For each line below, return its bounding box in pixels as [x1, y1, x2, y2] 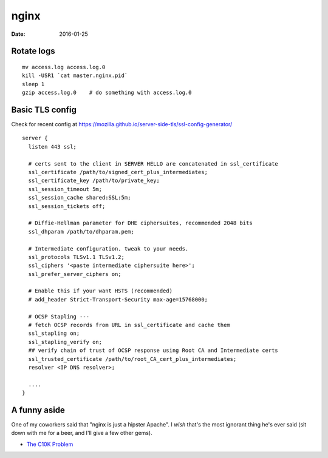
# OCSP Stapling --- [28, 313, 90, 320]
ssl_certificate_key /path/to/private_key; [28, 177, 160, 184]
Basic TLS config [11, 104, 77, 115]
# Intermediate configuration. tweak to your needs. [28, 245, 189, 252]
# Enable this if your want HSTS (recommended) [28, 288, 173, 294]
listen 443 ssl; [28, 143, 77, 150]
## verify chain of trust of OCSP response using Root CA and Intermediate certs [28, 347, 279, 354]
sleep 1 [22, 81, 45, 87]
